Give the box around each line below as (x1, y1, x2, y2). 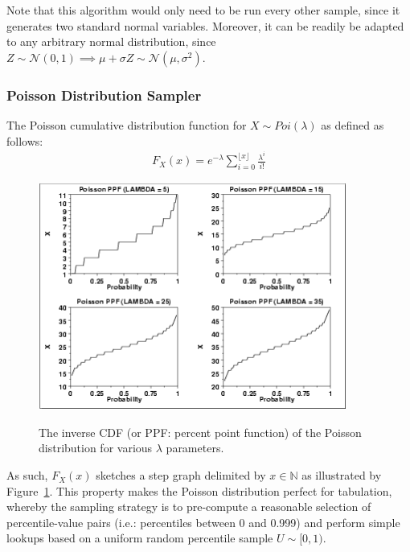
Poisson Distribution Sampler (6, 84, 202, 105)
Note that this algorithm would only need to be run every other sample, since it (6, 2, 400, 18)
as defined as (321, 117, 384, 133)
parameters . (166, 439, 224, 456)
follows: (6, 132, 43, 149)
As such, (6, 467, 48, 484)
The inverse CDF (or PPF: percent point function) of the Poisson (39, 423, 362, 440)
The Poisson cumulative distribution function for (6, 117, 247, 133)
